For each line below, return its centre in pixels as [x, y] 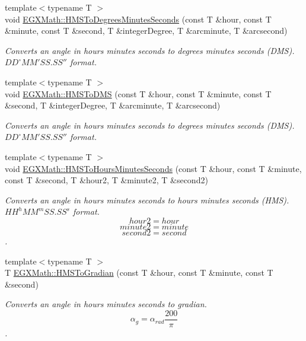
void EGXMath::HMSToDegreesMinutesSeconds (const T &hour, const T [138, 19]
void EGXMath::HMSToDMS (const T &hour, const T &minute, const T [138, 93]
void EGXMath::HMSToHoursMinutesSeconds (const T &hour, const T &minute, [153, 168]
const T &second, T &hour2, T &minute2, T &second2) [106, 180]
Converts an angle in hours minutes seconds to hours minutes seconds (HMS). [147, 200]
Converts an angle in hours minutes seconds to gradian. [106, 304]
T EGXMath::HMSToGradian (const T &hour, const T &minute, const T [139, 273]
